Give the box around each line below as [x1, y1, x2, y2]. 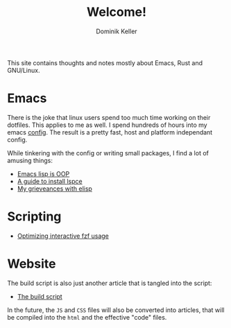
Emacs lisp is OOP [17, 169, 70, 178]
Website [7, 256, 56, 271]
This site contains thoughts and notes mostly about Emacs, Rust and [7, 58, 203, 67]
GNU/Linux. [7, 66, 40, 74]
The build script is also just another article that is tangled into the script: [7, 279, 212, 287]
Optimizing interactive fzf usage [17, 232, 109, 240]
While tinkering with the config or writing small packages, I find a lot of [7, 148, 209, 157]
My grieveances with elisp [17, 184, 92, 193]
